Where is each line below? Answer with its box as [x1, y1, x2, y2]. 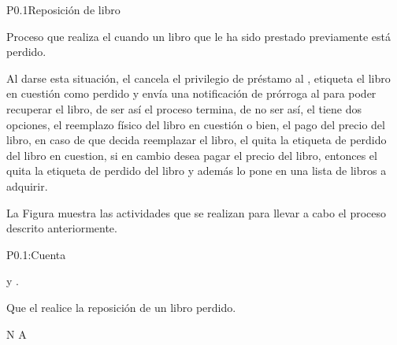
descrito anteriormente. [6, 220, 117, 236]
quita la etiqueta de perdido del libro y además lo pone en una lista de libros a [6, 162, 387, 179]
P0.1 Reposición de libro [6, 2, 121, 17]
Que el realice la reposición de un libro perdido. [6, 299, 236, 315]
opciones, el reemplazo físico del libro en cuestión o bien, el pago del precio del [6, 116, 385, 132]
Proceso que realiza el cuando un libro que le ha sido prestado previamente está [6, 28, 391, 44]
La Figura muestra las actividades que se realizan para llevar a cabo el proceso [6, 204, 387, 221]
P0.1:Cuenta [6, 246, 66, 262]
